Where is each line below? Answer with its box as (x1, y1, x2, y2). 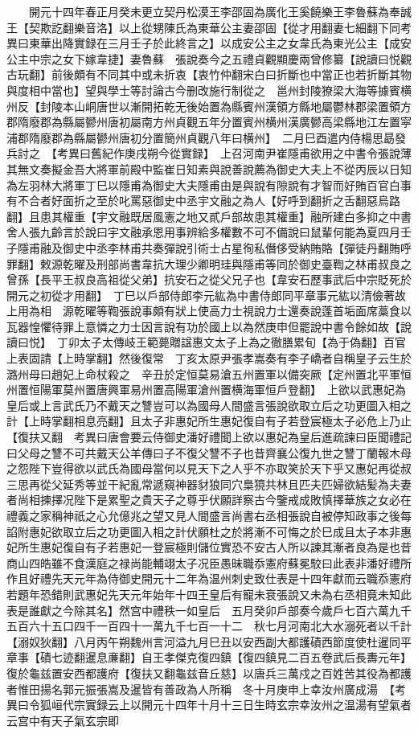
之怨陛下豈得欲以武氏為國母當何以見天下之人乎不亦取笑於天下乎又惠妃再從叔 (6, 460, 412, 477)
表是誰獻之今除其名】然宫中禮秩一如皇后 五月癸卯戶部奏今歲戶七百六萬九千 (6, 601, 412, 618)
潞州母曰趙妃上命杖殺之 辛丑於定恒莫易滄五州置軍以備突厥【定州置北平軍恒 (6, 365, 412, 382)
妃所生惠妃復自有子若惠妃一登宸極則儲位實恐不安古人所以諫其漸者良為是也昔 (6, 539, 412, 556)
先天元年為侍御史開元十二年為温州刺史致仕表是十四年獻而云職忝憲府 (51, 570, 412, 587)
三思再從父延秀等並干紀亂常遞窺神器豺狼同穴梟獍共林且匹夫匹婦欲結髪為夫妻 (6, 475, 412, 492)
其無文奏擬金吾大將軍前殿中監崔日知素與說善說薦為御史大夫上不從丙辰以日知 (6, 160, 412, 177)
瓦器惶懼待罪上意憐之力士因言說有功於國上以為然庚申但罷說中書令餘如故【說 (6, 318, 412, 334)
